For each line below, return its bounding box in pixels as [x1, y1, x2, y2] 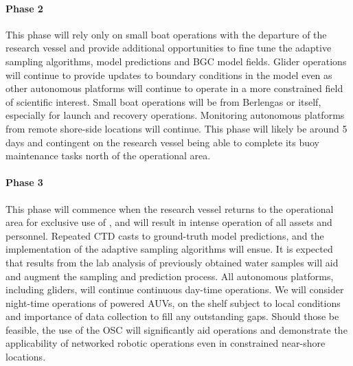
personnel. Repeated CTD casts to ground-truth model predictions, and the [5, 228, 324, 242]
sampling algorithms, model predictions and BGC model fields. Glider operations [5, 54, 347, 68]
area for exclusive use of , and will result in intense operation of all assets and [5, 215, 332, 229]
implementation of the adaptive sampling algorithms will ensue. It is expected [5, 242, 333, 256]
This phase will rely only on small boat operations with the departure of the [5, 27, 327, 41]
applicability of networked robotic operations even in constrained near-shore [5, 336, 326, 350]
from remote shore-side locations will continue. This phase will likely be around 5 [5, 121, 348, 135]
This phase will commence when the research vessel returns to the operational [5, 201, 334, 216]
